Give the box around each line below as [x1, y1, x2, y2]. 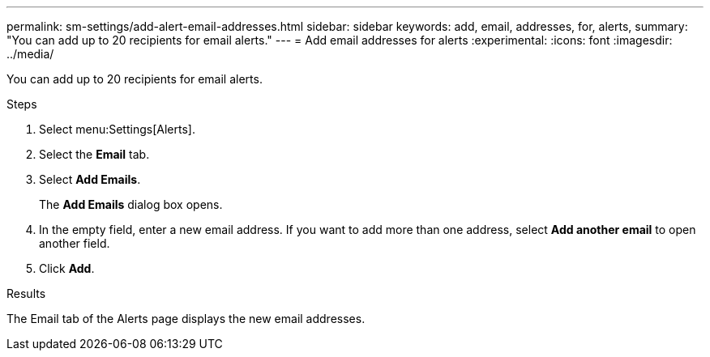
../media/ [6, 47, 54, 61]
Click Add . [39, 261, 95, 275]
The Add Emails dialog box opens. [39, 198, 223, 211]
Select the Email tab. [39, 147, 150, 161]
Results [6, 287, 46, 300]
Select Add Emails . [39, 172, 141, 186]
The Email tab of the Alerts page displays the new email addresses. [6, 312, 366, 325]
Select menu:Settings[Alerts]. [39, 122, 195, 136]
